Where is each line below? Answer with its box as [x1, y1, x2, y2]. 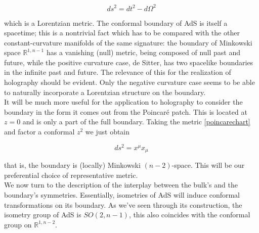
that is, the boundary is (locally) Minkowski [4, 160, 141, 170]
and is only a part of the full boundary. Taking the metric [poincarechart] [22, 116, 250, 127]
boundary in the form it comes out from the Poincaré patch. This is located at [4, 106, 247, 117]
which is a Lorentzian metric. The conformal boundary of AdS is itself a [4, 17, 228, 28]
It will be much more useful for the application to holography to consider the [4, 97, 243, 107]
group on [4, 219, 32, 229]
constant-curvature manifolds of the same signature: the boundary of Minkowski [4, 37, 252, 48]
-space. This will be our [171, 160, 245, 170]
